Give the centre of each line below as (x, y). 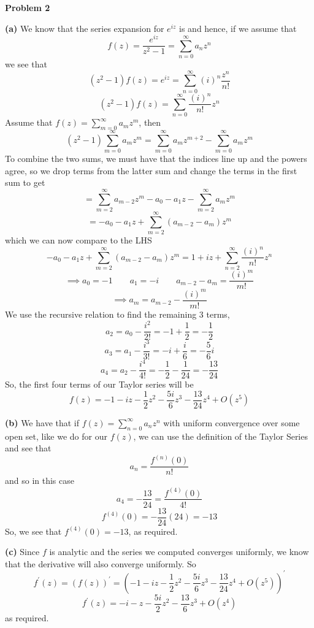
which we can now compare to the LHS (78, 240)
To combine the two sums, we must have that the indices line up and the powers (156, 158)
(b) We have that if (42, 422)
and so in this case (40, 481)
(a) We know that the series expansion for (85, 28)
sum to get (25, 182)
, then (150, 122)
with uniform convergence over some (232, 422)
